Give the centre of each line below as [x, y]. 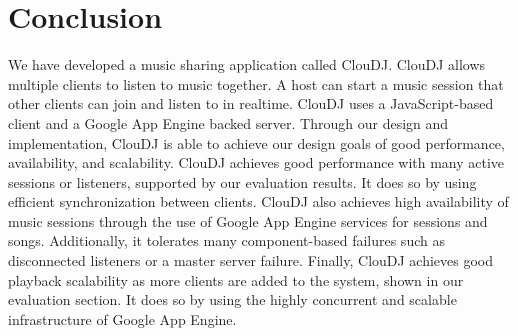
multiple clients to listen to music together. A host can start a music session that [256, 83]
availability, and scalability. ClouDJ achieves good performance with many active [256, 162]
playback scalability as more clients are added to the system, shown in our [236, 279]
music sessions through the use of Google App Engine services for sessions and [248, 220]
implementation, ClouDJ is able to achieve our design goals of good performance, [256, 142]
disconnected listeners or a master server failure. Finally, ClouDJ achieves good [251, 260]
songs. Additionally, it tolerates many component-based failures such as [226, 240]
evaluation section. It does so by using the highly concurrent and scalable [232, 299]
